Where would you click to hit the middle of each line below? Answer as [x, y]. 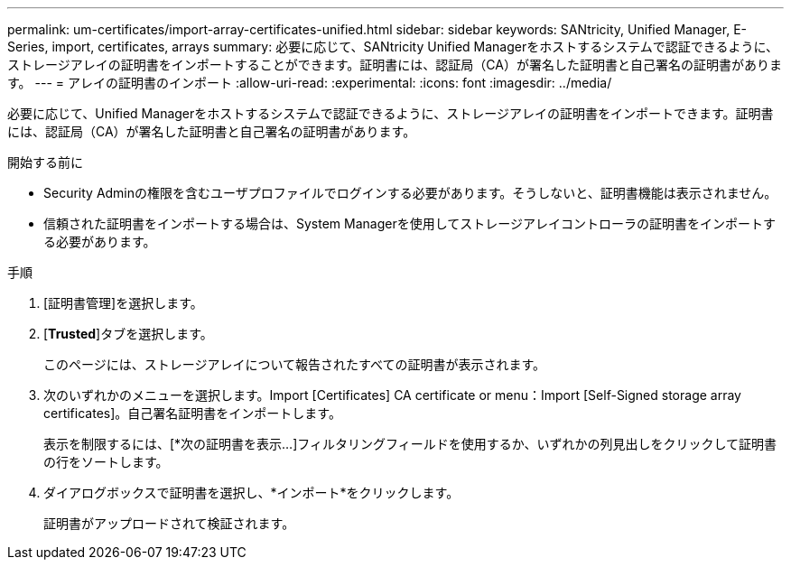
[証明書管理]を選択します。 [123, 303]
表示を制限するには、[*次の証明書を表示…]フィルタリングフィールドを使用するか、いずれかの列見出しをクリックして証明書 [410, 444]
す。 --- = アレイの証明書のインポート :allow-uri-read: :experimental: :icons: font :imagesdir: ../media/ [310, 83]
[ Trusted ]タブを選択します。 [128, 334]
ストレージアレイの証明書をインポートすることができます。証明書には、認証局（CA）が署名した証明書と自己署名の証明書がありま [395, 65]
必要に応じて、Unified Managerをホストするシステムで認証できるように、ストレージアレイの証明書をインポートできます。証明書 [391, 113]
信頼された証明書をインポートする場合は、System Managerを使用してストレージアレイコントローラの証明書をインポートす [410, 223]
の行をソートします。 [106, 462]
